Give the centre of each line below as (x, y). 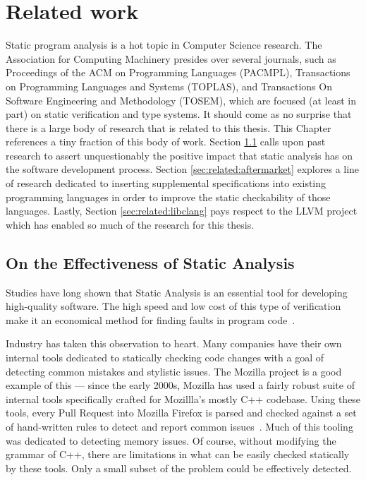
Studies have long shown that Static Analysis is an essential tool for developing (177, 292)
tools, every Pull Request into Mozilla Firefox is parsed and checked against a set (181, 413)
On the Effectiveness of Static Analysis (150, 262)
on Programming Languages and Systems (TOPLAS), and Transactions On (169, 86)
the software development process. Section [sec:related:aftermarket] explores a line (183, 169)
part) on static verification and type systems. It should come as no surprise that (179, 114)
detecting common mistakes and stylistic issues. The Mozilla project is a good (174, 371)
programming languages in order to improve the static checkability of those (168, 197)
